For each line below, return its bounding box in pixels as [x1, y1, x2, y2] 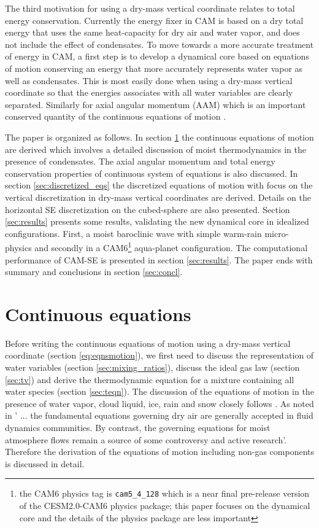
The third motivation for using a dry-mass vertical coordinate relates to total [5, 2, 295, 14]
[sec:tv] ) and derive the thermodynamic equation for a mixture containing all [5, 373, 294, 386]
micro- [264, 227, 289, 239]
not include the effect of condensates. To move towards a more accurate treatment [5, 37, 314, 50]
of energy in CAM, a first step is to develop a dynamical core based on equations [5, 50, 309, 63]
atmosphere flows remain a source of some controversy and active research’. [5, 433, 287, 446]
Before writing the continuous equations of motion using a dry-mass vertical [5, 336, 291, 349]
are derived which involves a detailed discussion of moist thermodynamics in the [5, 142, 306, 155]
